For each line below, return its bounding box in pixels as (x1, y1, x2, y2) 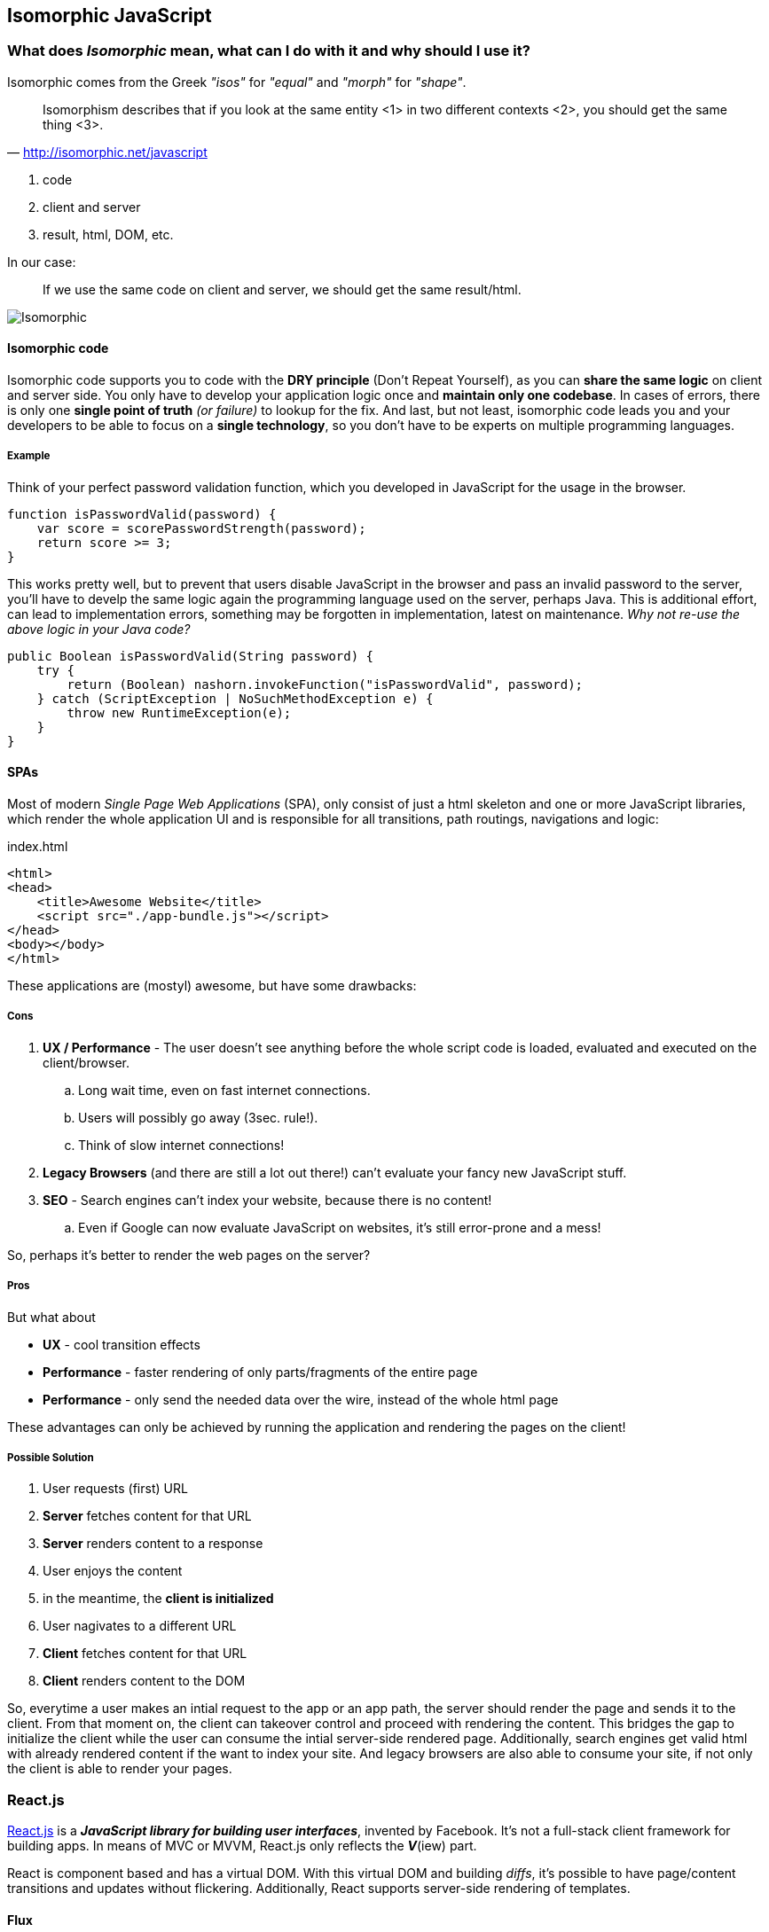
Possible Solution (7, 1451, 94, 1464)
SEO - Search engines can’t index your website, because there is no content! (43, 1192, 492, 1208)
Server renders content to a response (43, 1536, 263, 1552)
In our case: (7, 254, 76, 270)
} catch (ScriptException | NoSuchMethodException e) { (36, 691, 434, 706)
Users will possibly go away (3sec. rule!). (78, 1109, 318, 1125)
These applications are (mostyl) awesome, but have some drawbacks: (7, 978, 417, 994)
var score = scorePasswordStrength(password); (36, 520, 366, 536)
